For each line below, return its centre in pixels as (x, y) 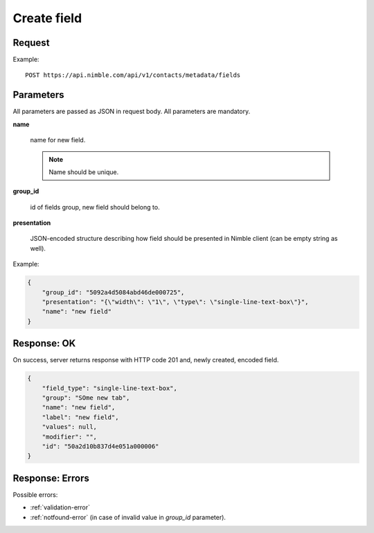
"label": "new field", (80, 417)
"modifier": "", (69, 437)
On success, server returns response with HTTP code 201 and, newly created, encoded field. (146, 360)
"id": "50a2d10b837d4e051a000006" (100, 447)
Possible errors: (35, 494)
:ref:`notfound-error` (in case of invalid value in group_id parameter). (128, 517)
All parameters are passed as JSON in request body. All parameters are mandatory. (132, 112)
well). (38, 248)
